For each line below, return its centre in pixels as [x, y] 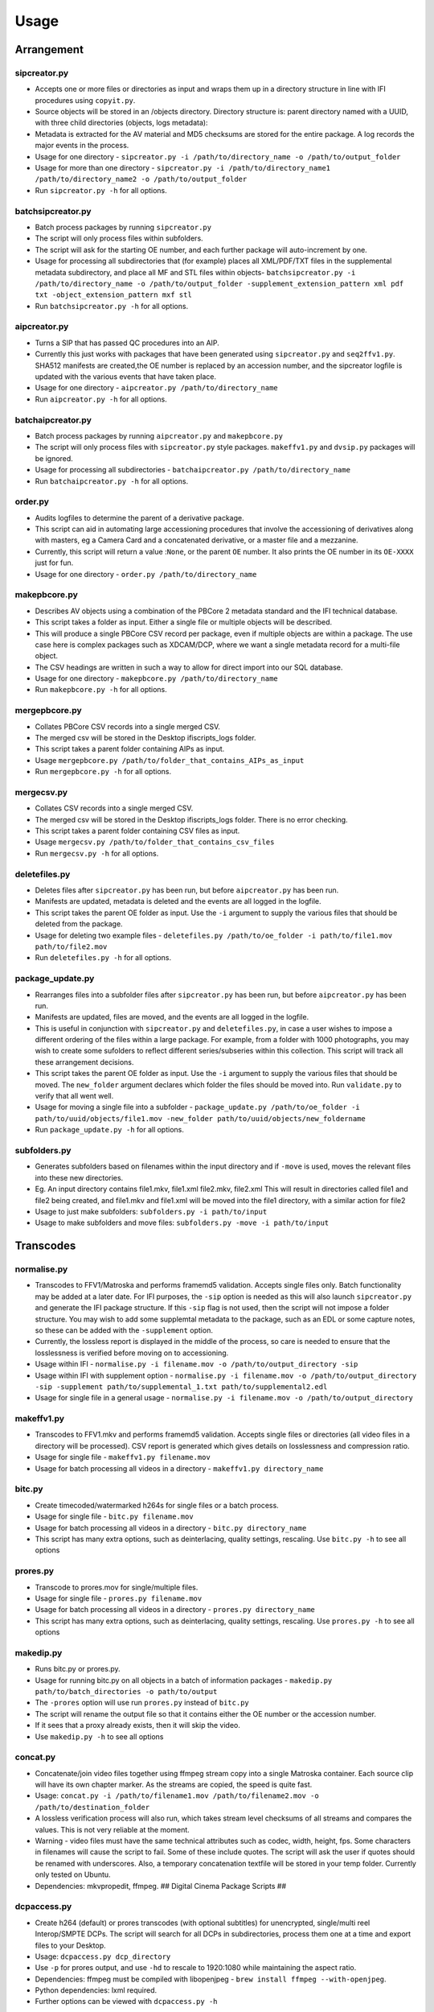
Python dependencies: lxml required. [96, 1990]
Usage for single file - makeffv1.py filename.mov [123, 1457]
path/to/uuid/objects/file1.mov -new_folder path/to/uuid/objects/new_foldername [200, 1118]
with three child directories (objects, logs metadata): [121, 123]
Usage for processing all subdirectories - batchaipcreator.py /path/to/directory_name [193, 470]
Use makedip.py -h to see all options [99, 1736]
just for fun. [54, 563]
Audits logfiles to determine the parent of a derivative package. [139, 517]
